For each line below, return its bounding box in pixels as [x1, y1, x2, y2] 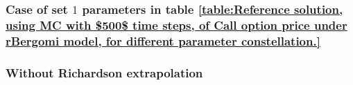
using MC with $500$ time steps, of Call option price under [6, 16, 347, 33]
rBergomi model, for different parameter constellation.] [6, 32, 320, 49]
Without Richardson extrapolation [6, 64, 203, 81]
